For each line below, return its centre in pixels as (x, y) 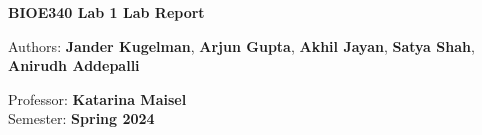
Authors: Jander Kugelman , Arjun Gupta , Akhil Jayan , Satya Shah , (241, 45)
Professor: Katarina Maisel (97, 98)
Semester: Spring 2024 (81, 118)
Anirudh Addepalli (74, 65)
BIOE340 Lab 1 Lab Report (106, 12)
